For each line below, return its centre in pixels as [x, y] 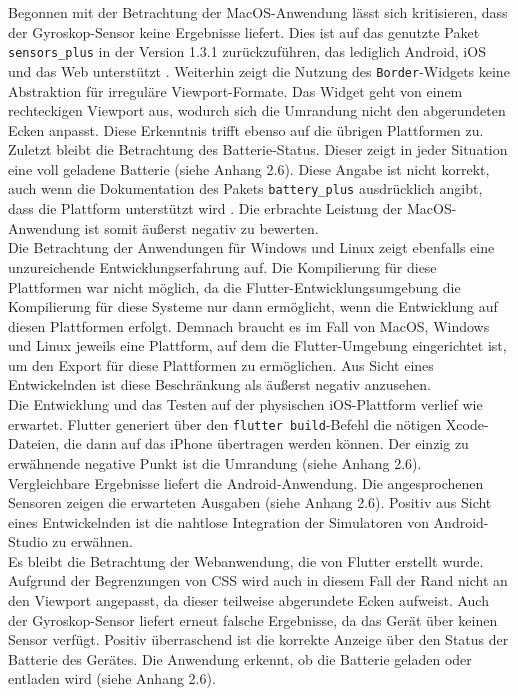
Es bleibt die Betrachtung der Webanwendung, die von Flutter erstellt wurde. [246, 560]
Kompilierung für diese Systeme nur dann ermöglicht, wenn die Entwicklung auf [253, 306]
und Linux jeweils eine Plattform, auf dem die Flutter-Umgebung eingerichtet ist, [257, 345]
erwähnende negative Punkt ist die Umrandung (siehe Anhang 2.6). [215, 462]
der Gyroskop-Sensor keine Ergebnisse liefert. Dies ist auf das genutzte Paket [244, 31]
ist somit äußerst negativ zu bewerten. [201, 227]
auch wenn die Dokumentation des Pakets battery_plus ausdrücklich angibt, [245, 188]
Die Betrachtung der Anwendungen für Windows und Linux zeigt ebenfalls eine [251, 247]
